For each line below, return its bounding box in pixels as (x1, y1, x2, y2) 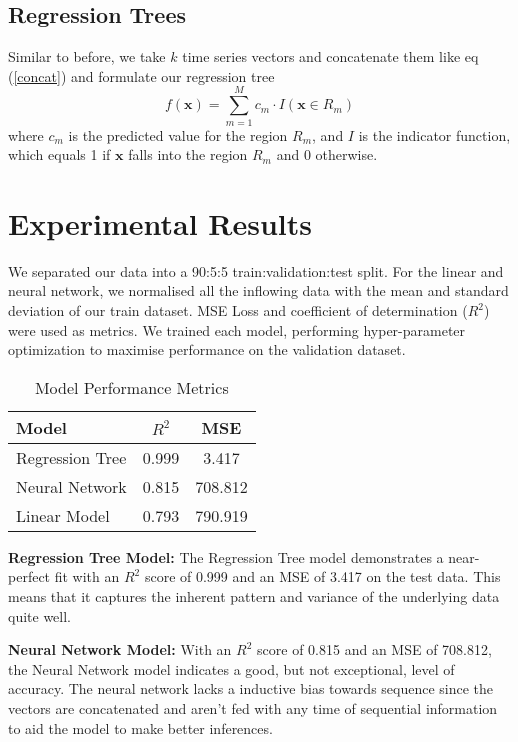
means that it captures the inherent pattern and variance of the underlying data (8, 585, 500, 606)
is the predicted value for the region (68, 124, 288, 145)
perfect (8, 566, 51, 587)
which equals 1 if (8, 144, 111, 165)
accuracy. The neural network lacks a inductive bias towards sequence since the (8, 678, 494, 699)
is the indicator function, (358, 124, 511, 145)
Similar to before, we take (8, 46, 166, 67)
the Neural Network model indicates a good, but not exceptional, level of (8, 658, 455, 679)
